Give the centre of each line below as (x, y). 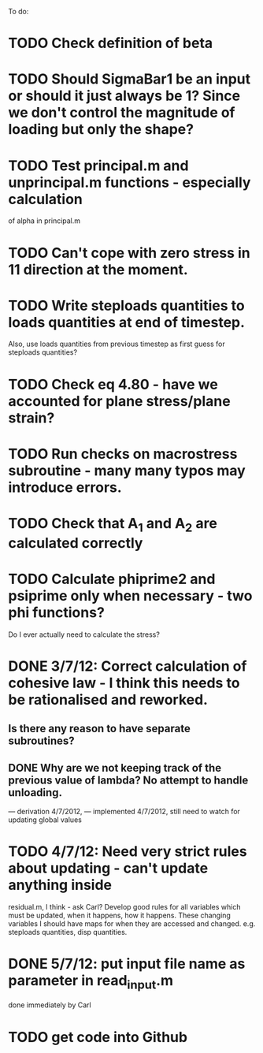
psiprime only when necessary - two (130, 595)
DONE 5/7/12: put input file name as (127, 964)
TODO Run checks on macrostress (123, 454)
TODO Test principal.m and (98, 166)
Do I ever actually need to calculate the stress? (84, 634)
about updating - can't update (108, 868)
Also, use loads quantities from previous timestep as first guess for (117, 344)
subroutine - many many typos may (127, 470)
